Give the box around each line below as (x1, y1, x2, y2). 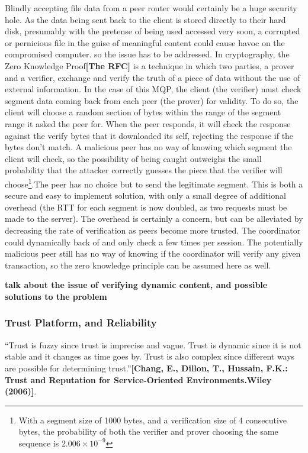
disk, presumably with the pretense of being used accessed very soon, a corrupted (5, 25, 300, 37)
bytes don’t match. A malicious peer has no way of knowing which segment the (5, 141, 292, 153)
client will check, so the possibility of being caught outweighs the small (5, 152, 262, 164)
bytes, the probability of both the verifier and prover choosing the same (18, 425, 278, 438)
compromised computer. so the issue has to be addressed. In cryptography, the (5, 48, 290, 60)
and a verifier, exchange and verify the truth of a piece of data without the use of (5, 71, 300, 83)
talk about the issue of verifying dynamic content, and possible (5, 279, 268, 291)
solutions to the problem (5, 290, 107, 302)
